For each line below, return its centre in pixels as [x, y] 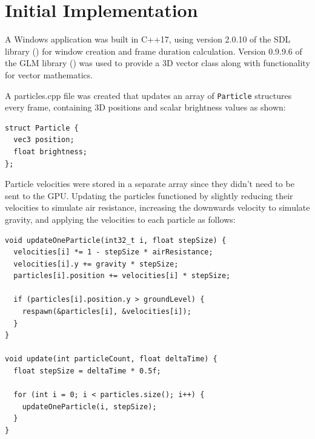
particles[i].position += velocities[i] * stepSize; [122, 276]
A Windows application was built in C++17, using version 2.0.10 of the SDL [148, 39]
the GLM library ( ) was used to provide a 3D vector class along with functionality [157, 63]
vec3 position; [44, 140]
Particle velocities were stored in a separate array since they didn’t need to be [150, 184]
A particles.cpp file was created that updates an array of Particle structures [148, 95]
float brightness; [51, 151]
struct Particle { [42, 128]
